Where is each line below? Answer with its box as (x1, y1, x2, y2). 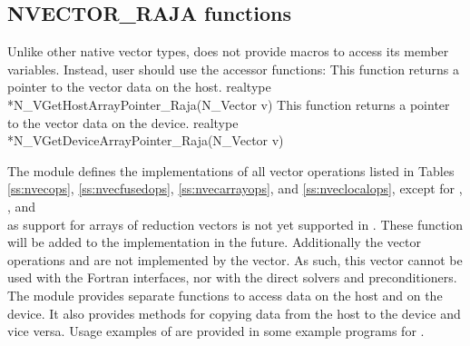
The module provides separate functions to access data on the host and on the (7, 285, 443, 304)
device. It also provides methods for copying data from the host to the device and (7, 303, 461, 322)
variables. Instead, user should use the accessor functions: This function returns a (7, 59, 459, 78)
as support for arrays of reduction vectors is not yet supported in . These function (7, 214, 464, 233)
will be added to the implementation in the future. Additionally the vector (7, 232, 421, 252)
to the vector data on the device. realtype (7, 113, 239, 132)
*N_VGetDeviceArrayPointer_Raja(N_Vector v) (7, 131, 284, 150)
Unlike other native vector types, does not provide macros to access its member (7, 42, 449, 61)
